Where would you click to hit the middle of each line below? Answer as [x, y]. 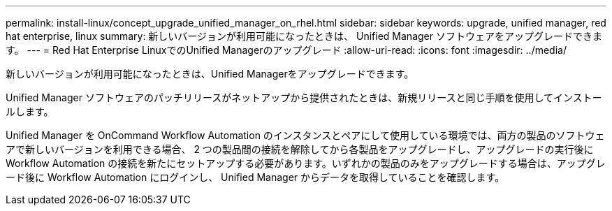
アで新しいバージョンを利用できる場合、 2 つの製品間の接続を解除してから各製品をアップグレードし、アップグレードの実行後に [300, 149]
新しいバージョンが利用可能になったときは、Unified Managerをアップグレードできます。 [210, 74]
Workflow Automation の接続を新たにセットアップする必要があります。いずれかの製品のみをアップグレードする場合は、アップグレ [306, 163]
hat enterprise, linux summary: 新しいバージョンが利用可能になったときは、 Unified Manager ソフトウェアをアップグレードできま [304, 36]
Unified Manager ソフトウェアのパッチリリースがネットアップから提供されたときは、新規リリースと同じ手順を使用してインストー [304, 97]
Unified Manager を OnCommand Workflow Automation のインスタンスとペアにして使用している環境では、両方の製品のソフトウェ [305, 135]
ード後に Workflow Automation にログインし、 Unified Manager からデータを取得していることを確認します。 [255, 177]
